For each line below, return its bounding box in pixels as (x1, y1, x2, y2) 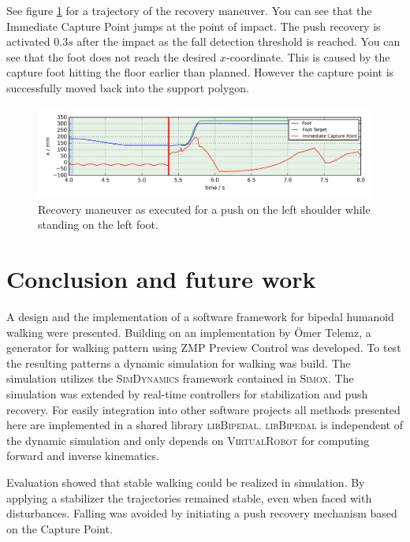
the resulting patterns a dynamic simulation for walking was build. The (6, 354, 351, 371)
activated (6, 33, 50, 50)
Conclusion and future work (6, 263, 316, 295)
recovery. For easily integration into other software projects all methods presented (6, 401, 401, 417)
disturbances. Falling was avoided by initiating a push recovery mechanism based (6, 505, 397, 521)
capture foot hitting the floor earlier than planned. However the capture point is (6, 64, 394, 80)
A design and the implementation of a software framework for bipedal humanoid (6, 308, 394, 324)
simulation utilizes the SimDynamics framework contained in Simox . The (6, 370, 354, 387)
